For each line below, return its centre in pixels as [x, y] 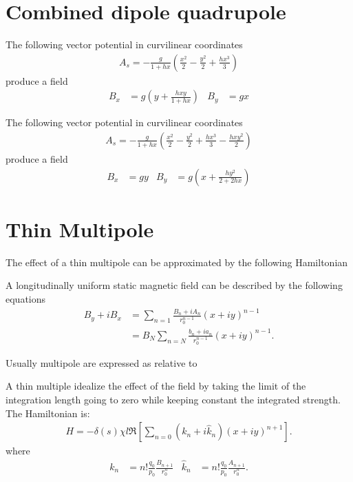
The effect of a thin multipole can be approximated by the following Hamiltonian [177, 262]
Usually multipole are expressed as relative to [101, 362]
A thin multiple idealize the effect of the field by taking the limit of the [156, 386]
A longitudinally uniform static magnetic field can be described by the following [174, 285]
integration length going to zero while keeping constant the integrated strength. [173, 399]
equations [26, 298]
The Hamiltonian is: [48, 413]
